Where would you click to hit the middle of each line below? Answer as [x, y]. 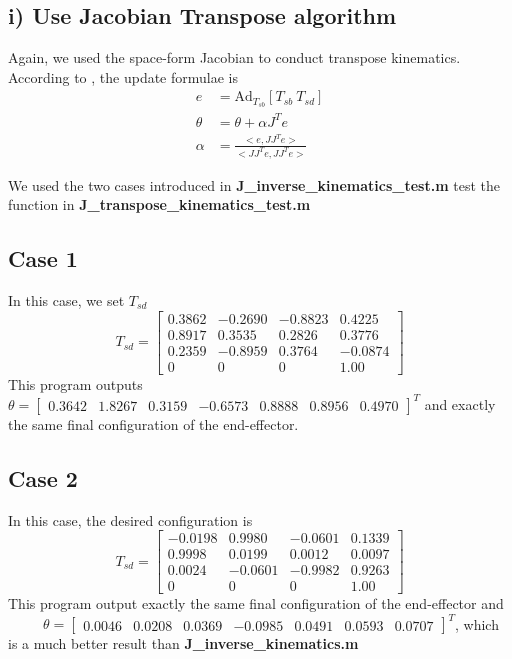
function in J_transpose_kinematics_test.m [159, 204]
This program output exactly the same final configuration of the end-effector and [256, 603]
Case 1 [43, 258]
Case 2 [43, 477]
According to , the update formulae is [123, 76]
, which [476, 623]
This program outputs [75, 383]
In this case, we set [66, 299]
